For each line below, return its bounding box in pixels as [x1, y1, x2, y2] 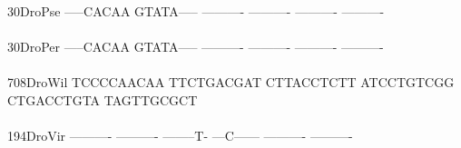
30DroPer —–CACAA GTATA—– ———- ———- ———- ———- [7, 37, 384, 56]
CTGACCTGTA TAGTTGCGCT [7, 90, 198, 109]
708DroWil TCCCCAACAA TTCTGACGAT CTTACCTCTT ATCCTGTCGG [7, 73, 455, 92]
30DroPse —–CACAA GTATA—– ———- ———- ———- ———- [7, 2, 385, 20]
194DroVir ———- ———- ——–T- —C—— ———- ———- [7, 126, 353, 145]
